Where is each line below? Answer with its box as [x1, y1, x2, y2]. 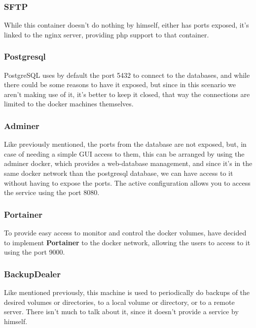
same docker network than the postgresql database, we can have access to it [4, 168, 233, 178]
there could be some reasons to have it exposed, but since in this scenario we [4, 79, 236, 90]
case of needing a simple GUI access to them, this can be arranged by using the [4, 148, 245, 159]
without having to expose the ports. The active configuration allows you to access [4, 177, 251, 188]
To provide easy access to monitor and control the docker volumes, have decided [4, 228, 247, 237]
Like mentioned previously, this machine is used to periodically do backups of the [4, 287, 250, 297]
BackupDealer [4, 267, 61, 280]
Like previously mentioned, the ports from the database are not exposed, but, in [4, 139, 247, 149]
